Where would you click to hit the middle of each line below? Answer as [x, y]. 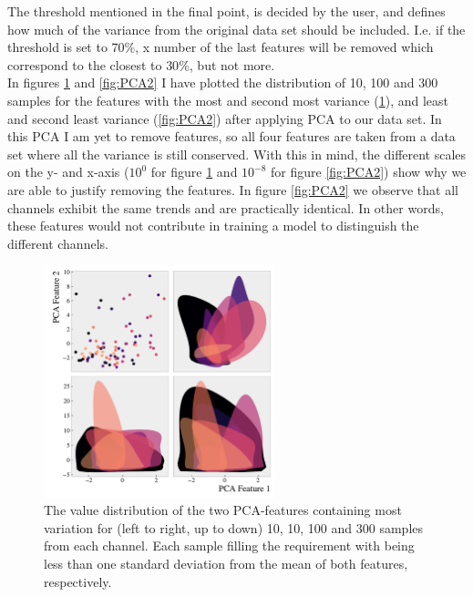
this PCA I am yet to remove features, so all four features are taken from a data [231, 136]
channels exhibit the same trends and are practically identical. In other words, [226, 207]
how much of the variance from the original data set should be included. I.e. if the [236, 29]
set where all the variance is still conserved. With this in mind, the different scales [237, 154]
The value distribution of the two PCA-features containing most [223, 510]
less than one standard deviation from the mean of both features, [226, 564]
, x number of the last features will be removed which [284, 47]
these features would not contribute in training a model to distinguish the [213, 226]
